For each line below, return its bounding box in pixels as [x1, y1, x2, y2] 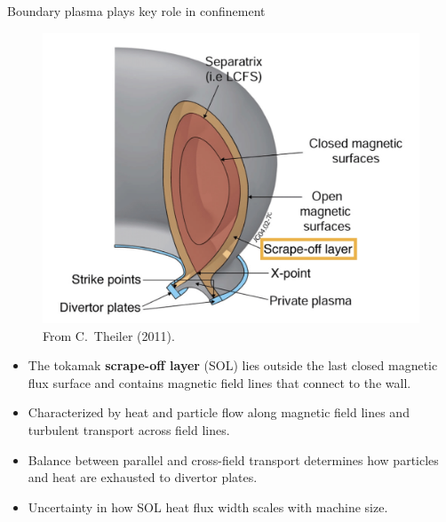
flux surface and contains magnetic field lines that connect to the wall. [28, 373, 411, 391]
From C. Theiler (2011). [43, 326, 175, 344]
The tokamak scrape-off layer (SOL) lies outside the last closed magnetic [28, 356, 438, 375]
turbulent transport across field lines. [28, 421, 230, 439]
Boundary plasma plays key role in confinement [7, 2, 266, 20]
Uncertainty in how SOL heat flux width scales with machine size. [28, 497, 388, 516]
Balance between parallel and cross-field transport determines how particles [28, 450, 439, 469]
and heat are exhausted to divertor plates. [28, 468, 258, 486]
